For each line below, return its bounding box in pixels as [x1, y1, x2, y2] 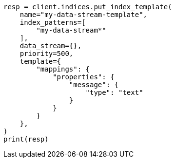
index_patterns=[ [19, 18, 86, 26]
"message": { [69, 81, 119, 89]
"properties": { [53, 73, 115, 81]
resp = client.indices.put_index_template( [3, 3, 172, 11]
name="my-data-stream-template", [19, 11, 148, 18]
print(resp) [3, 135, 49, 143]
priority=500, [19, 50, 74, 57]
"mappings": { [36, 65, 90, 73]
